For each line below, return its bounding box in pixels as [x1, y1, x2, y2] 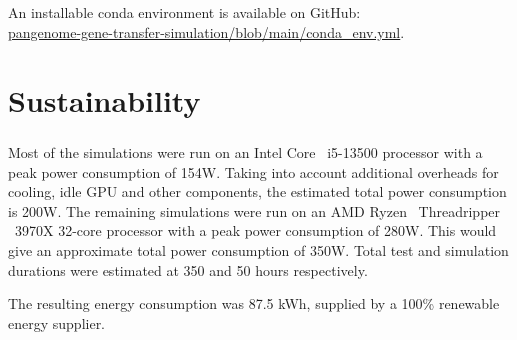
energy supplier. [8, 312, 106, 333]
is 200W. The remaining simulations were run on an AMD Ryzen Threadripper [8, 200, 501, 221]
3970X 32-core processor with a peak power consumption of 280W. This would [14, 220, 497, 241]
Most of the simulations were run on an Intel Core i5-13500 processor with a [8, 141, 483, 162]
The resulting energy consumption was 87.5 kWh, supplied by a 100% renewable [8, 293, 500, 314]
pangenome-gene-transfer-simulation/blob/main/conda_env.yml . [8, 21, 405, 42]
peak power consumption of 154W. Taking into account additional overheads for [8, 161, 499, 182]
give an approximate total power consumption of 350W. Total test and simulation [8, 239, 509, 260]
